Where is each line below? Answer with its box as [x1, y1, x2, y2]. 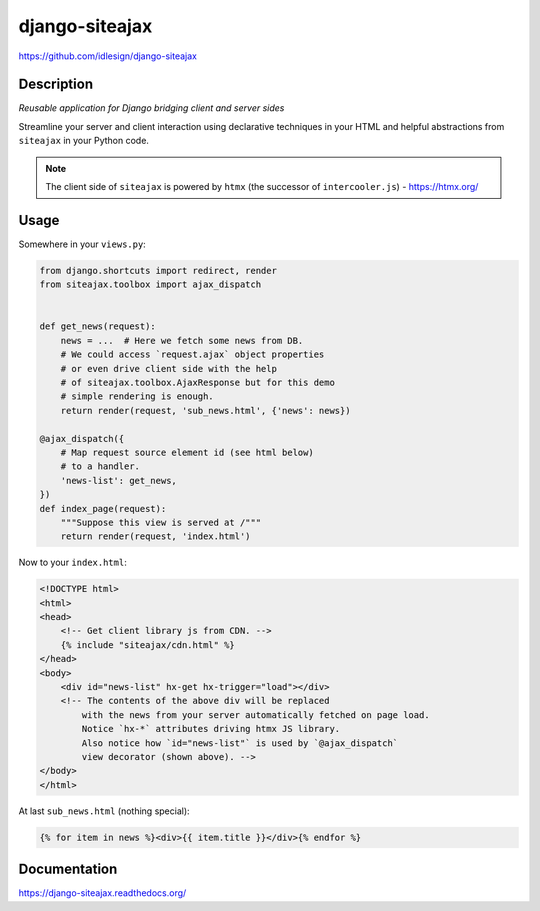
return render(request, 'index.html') [60, 531, 251, 542]
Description [18, 76, 94, 93]
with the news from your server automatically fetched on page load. [81, 709, 430, 720]
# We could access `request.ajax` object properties [60, 349, 325, 360]
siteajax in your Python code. [18, 135, 150, 147]
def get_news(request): [39, 321, 157, 332]
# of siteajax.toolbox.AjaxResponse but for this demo [60, 377, 335, 389]
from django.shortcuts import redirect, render [39, 265, 277, 276]
